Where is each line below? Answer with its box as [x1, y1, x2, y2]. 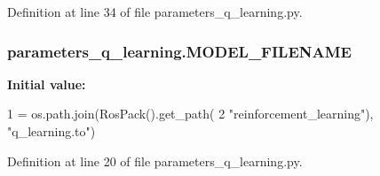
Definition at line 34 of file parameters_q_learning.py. [7, 3, 303, 20]
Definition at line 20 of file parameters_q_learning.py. [7, 151, 303, 170]
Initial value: [7, 74, 86, 93]
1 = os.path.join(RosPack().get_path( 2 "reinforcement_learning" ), [7, 104, 374, 123]
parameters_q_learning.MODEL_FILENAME [7, 40, 352, 62]
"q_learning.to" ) [7, 122, 96, 140]
